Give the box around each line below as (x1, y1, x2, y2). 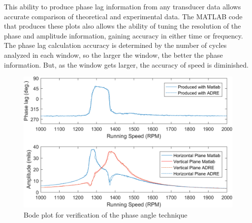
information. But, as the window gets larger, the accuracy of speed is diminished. (4, 59, 249, 70)
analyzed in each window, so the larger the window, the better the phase (4, 49, 223, 60)
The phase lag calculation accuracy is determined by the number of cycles (4, 40, 227, 50)
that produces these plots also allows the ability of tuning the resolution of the (4, 21, 241, 31)
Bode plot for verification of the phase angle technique (24, 209, 188, 220)
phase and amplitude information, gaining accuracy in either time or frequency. (4, 30, 243, 40)
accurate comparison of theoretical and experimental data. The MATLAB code (4, 11, 243, 21)
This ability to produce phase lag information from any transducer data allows (4, 1, 241, 11)
